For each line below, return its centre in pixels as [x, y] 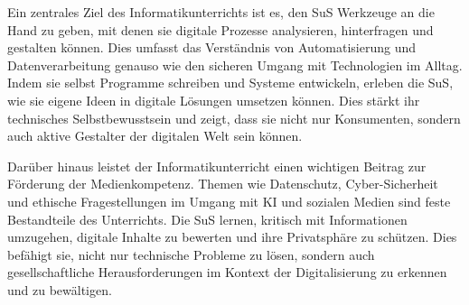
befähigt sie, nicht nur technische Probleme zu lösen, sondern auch [191, 254]
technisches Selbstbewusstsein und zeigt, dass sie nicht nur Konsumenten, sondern [234, 118]
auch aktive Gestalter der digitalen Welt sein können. [155, 136]
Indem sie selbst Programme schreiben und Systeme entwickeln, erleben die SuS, [230, 83]
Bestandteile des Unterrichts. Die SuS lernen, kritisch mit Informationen [207, 219]
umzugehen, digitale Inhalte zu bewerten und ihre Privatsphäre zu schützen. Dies [232, 237]
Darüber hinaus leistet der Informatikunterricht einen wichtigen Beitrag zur [217, 166]
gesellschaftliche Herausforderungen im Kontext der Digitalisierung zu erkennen [227, 272]
